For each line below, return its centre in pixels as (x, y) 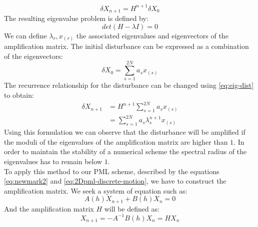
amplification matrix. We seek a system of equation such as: (96, 190)
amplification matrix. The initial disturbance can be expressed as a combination (126, 46)
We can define (25, 35)
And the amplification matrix (49, 208)
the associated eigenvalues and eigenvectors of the (152, 35)
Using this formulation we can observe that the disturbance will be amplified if (125, 132)
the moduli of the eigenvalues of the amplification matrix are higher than (116, 141)
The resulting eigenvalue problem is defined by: (76, 18)
